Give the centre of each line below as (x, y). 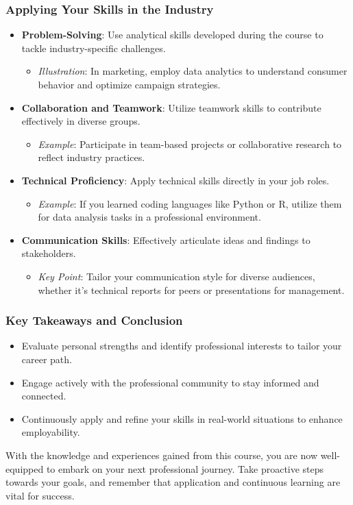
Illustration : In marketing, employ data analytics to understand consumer (193, 71)
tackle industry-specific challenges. (94, 48)
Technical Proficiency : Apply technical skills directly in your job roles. (175, 180)
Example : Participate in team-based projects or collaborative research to (190, 144)
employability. (51, 432)
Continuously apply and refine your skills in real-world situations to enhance (182, 418)
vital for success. (40, 495)
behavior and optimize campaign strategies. (129, 84)
